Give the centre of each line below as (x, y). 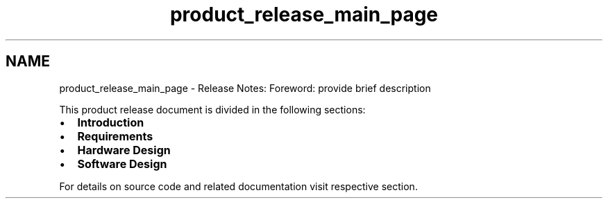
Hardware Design (124, 150)
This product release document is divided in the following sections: (212, 109)
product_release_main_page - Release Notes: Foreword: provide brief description (245, 88)
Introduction (111, 122)
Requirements (115, 136)
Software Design (122, 164)
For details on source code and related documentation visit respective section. (238, 186)
